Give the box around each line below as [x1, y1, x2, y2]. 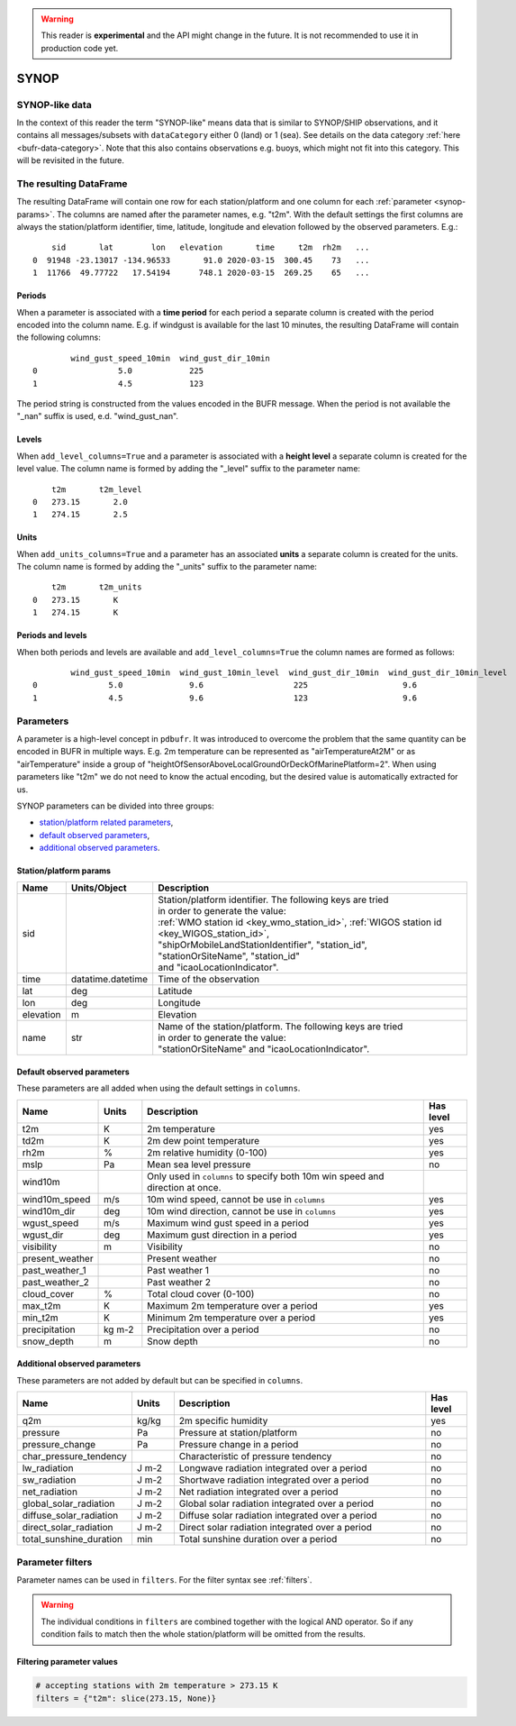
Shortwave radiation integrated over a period [178, 1474, 369, 1486]
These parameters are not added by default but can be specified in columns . [16, 1374, 303, 1385]
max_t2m [22, 1299, 61, 1311]
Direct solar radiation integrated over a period [178, 1521, 373, 1534]
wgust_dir [22, 1228, 64, 1241]
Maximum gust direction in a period [147, 1228, 297, 1241]
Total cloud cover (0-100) [147, 1287, 255, 1300]
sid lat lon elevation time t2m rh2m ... [50, 242, 370, 252]
